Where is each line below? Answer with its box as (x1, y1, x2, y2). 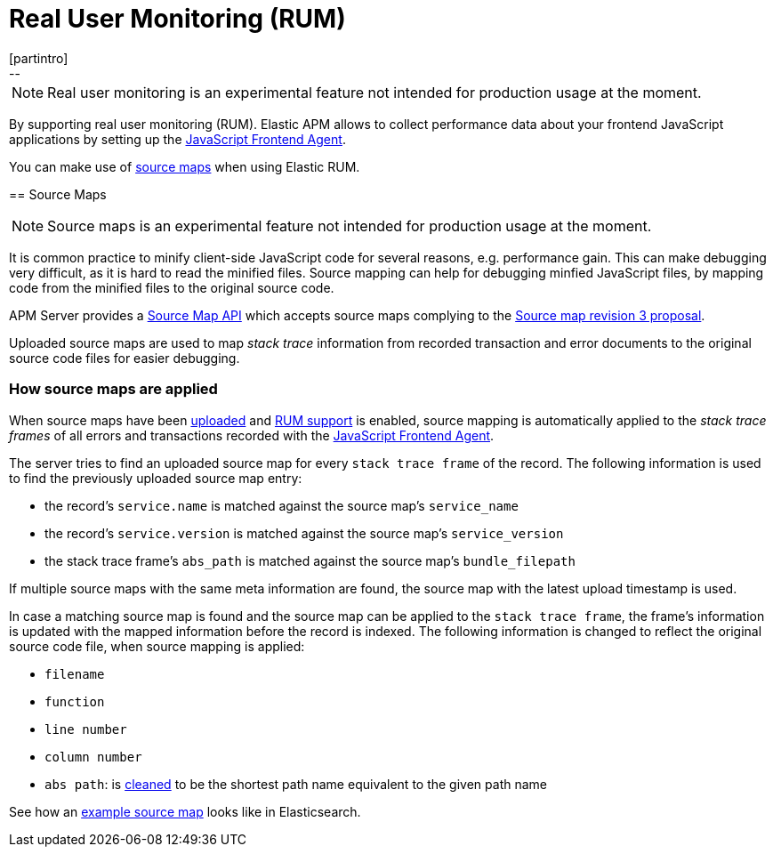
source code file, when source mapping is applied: (9, 638, 305, 654)
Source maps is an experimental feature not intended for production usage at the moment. (47, 216, 652, 235)
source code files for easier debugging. (9, 350, 240, 366)
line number (44, 721, 127, 737)
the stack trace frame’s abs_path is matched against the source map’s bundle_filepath (44, 552, 576, 568)
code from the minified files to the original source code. (9, 279, 334, 295)
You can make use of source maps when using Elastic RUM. (9, 158, 360, 174)
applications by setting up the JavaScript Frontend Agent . (9, 131, 346, 147)
